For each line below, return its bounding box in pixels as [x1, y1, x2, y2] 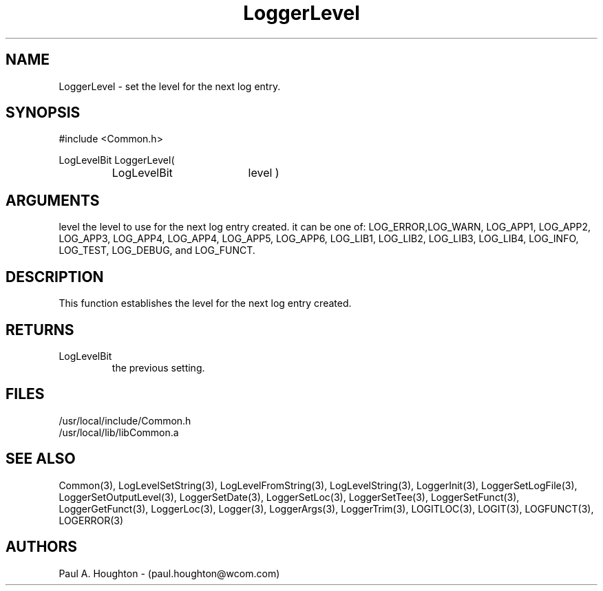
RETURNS [6, 321, 74, 339]
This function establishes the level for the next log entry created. [59, 297, 352, 310]
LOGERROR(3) [59, 514, 124, 526]
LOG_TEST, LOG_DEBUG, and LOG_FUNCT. [59, 244, 255, 257]
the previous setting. [112, 361, 205, 374]
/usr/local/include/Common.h [59, 414, 191, 427]
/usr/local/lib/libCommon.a [59, 426, 179, 438]
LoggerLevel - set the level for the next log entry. [59, 80, 281, 92]
